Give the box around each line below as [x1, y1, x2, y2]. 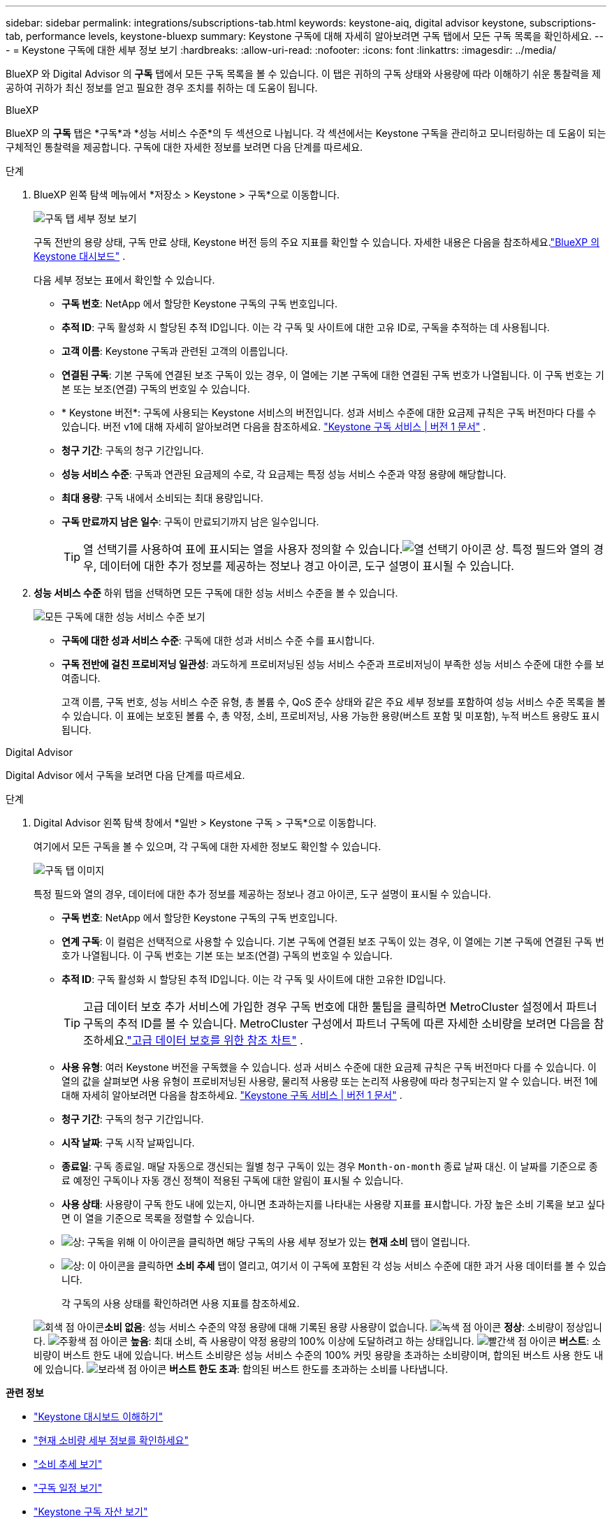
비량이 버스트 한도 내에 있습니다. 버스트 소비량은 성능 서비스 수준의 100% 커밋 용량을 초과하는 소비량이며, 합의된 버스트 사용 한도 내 [34, 1349, 604, 1361]
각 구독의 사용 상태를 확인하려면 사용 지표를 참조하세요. [61, 1297, 300, 1309]
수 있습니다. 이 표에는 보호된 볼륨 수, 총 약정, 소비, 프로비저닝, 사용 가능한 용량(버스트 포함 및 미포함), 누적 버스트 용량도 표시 [61, 710, 600, 722]
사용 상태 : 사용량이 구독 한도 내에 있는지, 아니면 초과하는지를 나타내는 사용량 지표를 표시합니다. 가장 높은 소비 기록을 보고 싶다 [61, 1198, 605, 1210]
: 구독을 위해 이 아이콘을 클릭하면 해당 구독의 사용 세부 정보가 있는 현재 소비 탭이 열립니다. [81, 1236, 470, 1248]
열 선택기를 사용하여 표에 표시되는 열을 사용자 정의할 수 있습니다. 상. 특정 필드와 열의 [83, 542, 590, 556]
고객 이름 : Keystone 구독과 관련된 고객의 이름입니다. [61, 345, 289, 357]
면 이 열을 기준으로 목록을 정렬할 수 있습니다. [61, 1212, 255, 1224]
